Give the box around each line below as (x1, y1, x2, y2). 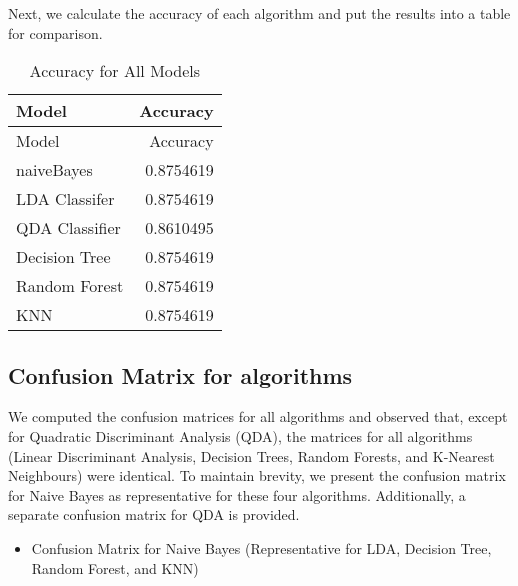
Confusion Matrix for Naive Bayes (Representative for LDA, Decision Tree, (31, 537, 492, 558)
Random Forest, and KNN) (31, 557, 199, 578)
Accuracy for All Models (29, 59, 201, 83)
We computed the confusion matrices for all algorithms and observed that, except (8, 406, 508, 427)
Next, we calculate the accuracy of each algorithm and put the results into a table (8, 3, 511, 23)
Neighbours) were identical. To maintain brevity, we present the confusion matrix (8, 465, 506, 486)
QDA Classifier (16, 216, 121, 240)
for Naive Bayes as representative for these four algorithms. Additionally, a (8, 484, 466, 505)
